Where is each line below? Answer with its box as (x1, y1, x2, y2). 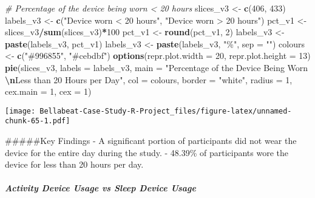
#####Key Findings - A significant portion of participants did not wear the (5, 134, 297, 147)
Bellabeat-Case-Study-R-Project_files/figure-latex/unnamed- (39, 106, 292, 115)
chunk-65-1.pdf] (5, 117, 70, 126)
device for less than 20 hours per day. (5, 158, 144, 171)
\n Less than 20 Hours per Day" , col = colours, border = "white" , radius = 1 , (5, 73, 293, 86)
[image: (5, 106, 36, 115)
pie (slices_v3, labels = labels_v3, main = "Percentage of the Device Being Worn (5, 61, 308, 73)
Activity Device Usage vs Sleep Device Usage (5, 182, 196, 194)
